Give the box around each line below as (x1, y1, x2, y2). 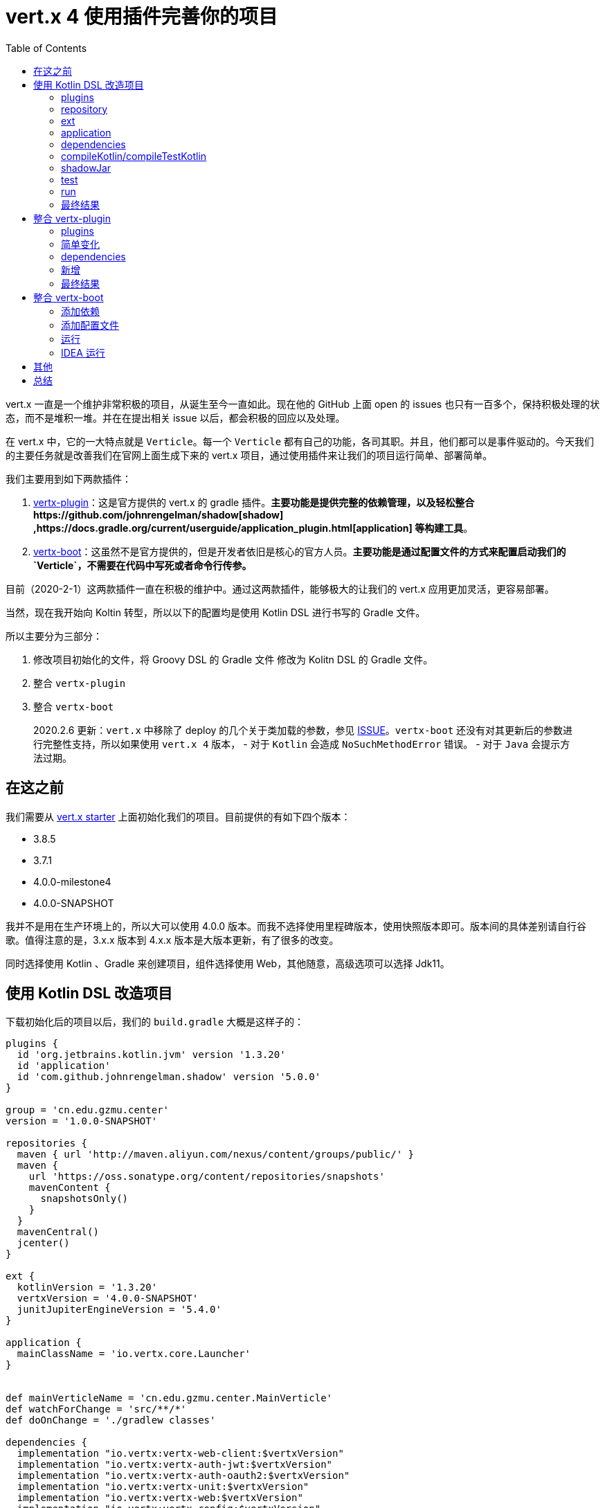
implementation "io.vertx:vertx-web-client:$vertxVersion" (17, 1448, 344, 1460)
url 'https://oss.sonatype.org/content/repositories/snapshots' (28, 1171, 385, 1183)
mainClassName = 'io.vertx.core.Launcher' (17, 1348, 251, 1360)
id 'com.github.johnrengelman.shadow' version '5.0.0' (17, 1071, 321, 1083)
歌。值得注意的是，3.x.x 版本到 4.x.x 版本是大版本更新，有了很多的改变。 (6, 933, 339, 946)
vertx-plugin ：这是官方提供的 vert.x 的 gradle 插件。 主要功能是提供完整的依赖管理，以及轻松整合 (33, 496, 475, 508)
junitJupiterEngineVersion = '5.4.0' (17, 1304, 222, 1316)
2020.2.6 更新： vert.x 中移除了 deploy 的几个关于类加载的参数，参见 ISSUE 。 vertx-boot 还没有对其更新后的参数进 (33, 724, 573, 736)
